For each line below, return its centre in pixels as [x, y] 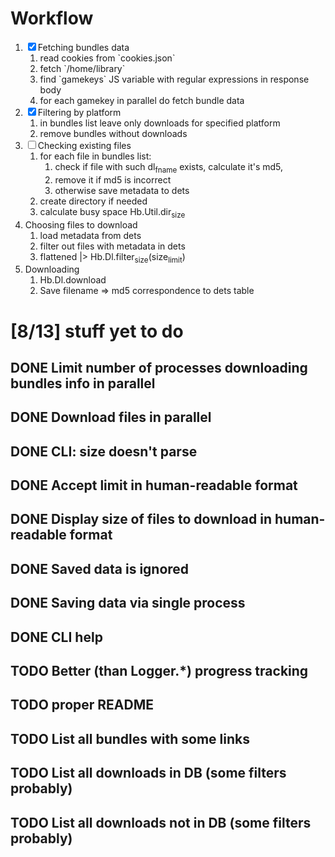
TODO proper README [82, 705]
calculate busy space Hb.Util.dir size [112, 212]
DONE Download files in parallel [111, 417]
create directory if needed [93, 201]
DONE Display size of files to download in [141, 519]
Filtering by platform [79, 112]
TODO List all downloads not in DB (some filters [161, 822]
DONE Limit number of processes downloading [159, 367]
